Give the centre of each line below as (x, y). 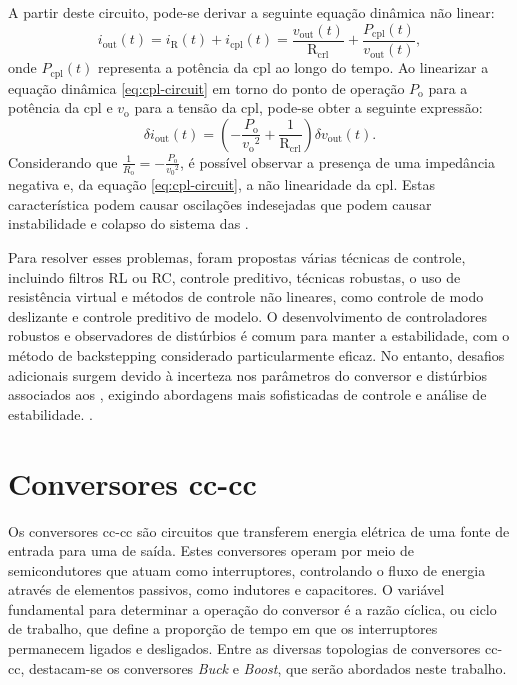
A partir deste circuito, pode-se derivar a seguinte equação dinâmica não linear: (251, 12)
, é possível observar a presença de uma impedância (337, 161)
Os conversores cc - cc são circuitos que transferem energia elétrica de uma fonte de (259, 530)
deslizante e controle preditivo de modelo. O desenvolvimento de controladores (248, 315)
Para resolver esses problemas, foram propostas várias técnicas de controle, (237, 257)
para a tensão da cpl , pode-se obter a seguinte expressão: (308, 107)
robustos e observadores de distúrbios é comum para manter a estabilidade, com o (259, 335)
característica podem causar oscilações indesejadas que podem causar (220, 203)
